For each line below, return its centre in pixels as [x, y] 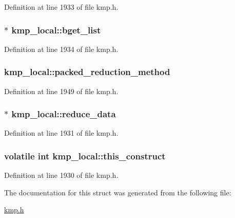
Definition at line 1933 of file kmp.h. [61, 7]
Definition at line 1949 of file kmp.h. [61, 91]
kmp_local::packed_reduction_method [87, 72]
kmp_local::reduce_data [64, 114]
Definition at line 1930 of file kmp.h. [61, 175]
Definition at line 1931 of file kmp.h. [61, 133]
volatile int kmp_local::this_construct [85, 156]
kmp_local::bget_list [56, 30]
